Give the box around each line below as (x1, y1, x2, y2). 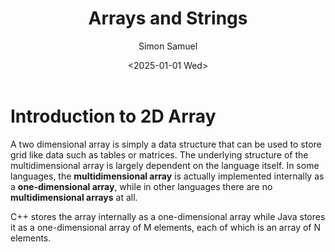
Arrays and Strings (88, 7, 248, 30)
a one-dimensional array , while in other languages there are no (10, 180, 273, 192)
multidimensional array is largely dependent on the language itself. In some (10, 159, 320, 171)
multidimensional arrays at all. (10, 191, 138, 203)
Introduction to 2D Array (10, 105, 217, 127)
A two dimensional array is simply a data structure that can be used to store (10, 138, 322, 150)
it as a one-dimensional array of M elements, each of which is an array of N (10, 221, 322, 233)
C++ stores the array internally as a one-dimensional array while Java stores (10, 210, 326, 222)
